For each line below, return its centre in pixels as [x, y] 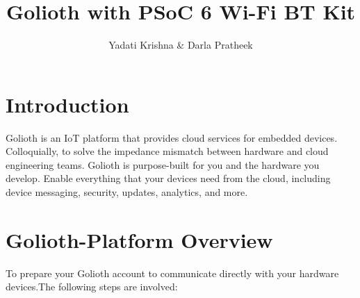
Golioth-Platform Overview [139, 239]
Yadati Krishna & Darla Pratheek [181, 45]
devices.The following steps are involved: [92, 287]
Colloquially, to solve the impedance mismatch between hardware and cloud [167, 151]
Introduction [67, 104]
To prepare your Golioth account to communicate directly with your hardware [172, 273]
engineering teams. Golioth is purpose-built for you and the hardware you [163, 164]
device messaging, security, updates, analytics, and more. [127, 192]
